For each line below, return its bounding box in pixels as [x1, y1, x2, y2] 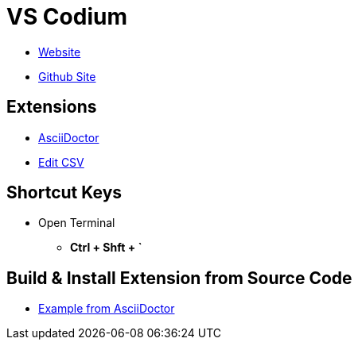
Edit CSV [38, 155, 84, 169]
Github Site [38, 69, 96, 83]
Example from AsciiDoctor [38, 302, 175, 316]
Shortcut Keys [6, 183, 123, 203]
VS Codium [6, 3, 127, 30]
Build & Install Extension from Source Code [6, 267, 352, 288]
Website [38, 44, 81, 59]
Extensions [6, 97, 97, 117]
